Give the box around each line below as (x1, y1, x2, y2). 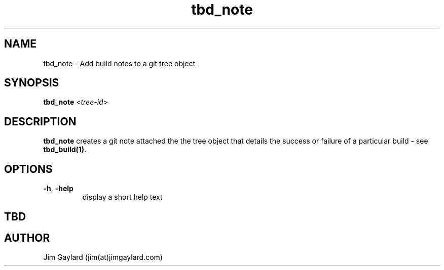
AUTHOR (4, 231, 50, 244)
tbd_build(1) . (43, 145, 87, 154)
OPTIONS (4, 162, 53, 175)
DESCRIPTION (4, 115, 77, 128)
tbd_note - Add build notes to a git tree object (43, 59, 196, 68)
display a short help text (82, 193, 163, 202)
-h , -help (43, 184, 73, 193)
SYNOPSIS (4, 76, 59, 89)
